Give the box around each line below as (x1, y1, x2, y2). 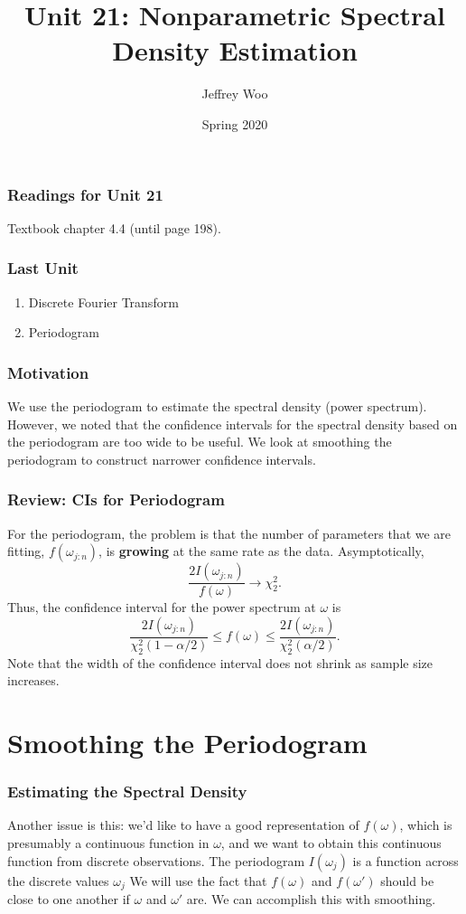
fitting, (7, 542, 45, 561)
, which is (399, 815, 452, 834)
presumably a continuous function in (7, 834, 210, 853)
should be (380, 871, 434, 890)
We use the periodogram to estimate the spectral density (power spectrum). (7, 397, 427, 416)
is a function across (352, 851, 459, 870)
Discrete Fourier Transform (28, 292, 179, 311)
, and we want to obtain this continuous (220, 834, 442, 853)
